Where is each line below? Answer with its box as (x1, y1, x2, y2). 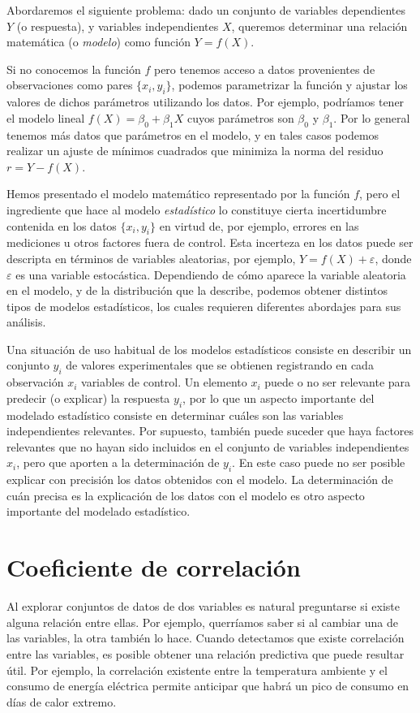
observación (6, 374, 64, 391)
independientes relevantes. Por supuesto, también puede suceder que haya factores (6, 422, 414, 439)
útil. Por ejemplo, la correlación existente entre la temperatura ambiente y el (6, 661, 388, 678)
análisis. (6, 313, 46, 331)
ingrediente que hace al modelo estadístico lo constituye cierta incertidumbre (6, 201, 387, 218)
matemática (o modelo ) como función (6, 33, 191, 50)
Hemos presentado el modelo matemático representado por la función (6, 185, 350, 202)
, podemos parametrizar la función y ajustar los (171, 76, 408, 93)
